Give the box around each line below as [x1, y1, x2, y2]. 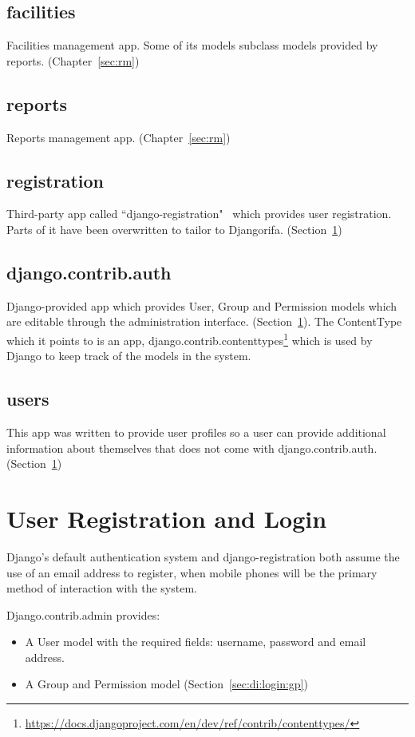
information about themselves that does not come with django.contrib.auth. [6, 439, 377, 456]
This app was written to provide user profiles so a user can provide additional [6, 424, 386, 441]
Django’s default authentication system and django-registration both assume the [6, 548, 400, 565]
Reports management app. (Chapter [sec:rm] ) [6, 129, 231, 145]
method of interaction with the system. [6, 580, 197, 596]
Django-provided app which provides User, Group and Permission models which [6, 297, 397, 314]
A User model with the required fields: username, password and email [25, 633, 366, 650]
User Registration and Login [6, 501, 327, 534]
